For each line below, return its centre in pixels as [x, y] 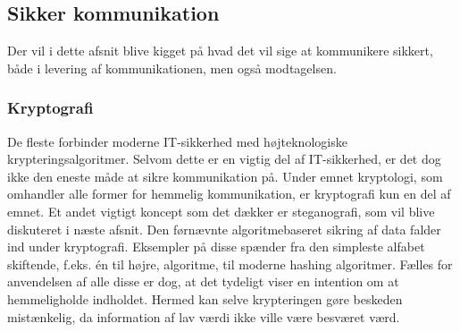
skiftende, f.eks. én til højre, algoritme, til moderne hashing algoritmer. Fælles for [230, 264]
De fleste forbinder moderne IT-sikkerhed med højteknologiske [177, 141]
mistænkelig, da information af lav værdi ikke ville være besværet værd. [204, 316]
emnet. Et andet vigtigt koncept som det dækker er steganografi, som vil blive [221, 211]
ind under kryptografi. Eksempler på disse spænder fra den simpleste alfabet [216, 247]
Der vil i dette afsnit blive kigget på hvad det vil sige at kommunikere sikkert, [220, 51]
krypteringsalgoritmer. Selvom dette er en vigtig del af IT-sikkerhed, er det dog [224, 159]
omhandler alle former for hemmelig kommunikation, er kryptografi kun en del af [229, 194]
